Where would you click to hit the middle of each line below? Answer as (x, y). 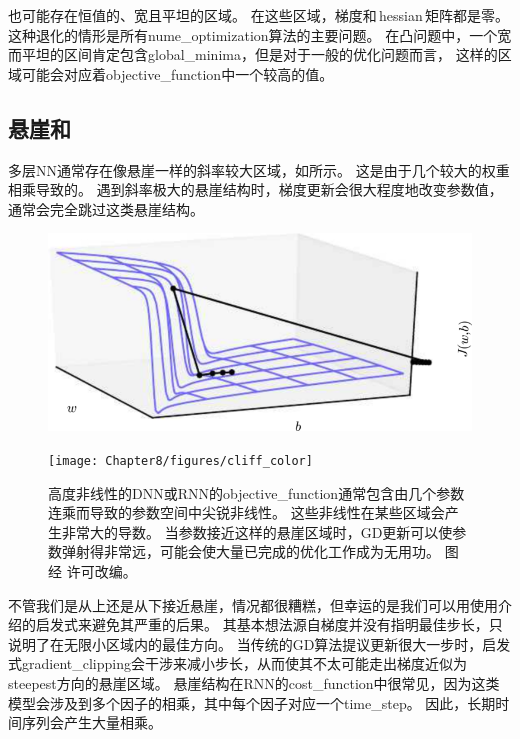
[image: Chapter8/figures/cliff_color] (180, 461)
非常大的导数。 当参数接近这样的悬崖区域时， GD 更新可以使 (257, 531)
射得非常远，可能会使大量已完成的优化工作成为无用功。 (257, 551)
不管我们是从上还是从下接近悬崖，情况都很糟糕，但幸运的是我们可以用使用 (253, 604)
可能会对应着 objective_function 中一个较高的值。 (177, 73)
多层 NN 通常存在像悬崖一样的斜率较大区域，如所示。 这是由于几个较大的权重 (259, 169)
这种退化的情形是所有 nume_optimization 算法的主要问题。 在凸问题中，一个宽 (260, 34)
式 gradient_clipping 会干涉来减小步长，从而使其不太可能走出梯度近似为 (237, 663)
